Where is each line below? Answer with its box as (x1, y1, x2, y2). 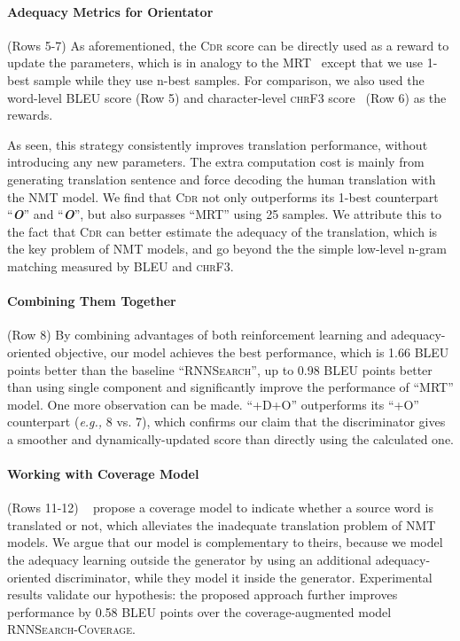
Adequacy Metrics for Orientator (7, 2, 214, 20)
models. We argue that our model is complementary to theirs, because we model (7, 533, 443, 551)
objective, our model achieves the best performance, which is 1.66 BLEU (55, 342, 449, 361)
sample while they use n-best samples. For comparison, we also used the (34, 70, 425, 89)
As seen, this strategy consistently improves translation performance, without (7, 135, 428, 153)
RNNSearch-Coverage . (7, 620, 136, 638)
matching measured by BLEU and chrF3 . (7, 256, 234, 275)
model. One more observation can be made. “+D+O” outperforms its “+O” (7, 395, 419, 413)
